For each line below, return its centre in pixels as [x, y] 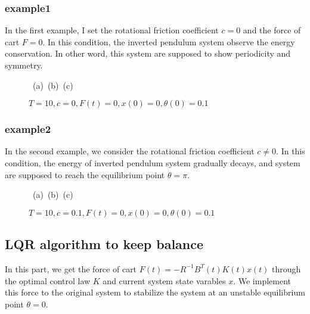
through [286, 268]
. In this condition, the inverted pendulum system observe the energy [169, 41]
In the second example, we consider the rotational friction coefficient [130, 151]
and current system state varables [164, 280]
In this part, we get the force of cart [71, 268]
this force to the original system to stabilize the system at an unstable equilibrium [155, 292]
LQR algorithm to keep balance [104, 244]
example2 [28, 129]
